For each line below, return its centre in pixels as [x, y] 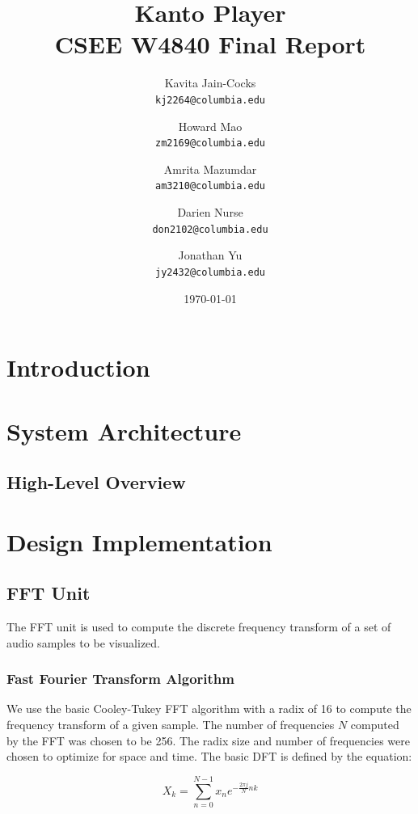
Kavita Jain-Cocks [210, 83]
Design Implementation [139, 541]
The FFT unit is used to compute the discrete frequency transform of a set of [199, 627]
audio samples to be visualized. [84, 642]
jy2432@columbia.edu [210, 272]
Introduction [78, 367]
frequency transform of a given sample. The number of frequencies [171, 725]
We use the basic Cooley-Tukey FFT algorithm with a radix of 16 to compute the [209, 709]
